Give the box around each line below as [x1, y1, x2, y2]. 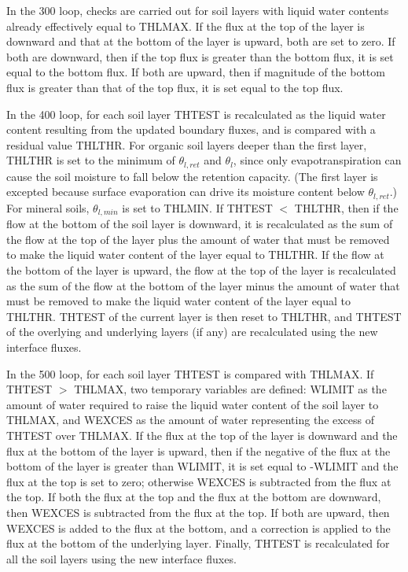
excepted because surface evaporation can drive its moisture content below [6, 183, 365, 200]
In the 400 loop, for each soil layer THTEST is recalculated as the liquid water [6, 105, 386, 122]
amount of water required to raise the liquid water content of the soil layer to [6, 396, 379, 412]
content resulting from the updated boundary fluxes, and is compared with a [6, 121, 376, 138]
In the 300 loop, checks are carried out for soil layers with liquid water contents [6, 2, 389, 18]
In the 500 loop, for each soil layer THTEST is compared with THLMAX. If [6, 365, 374, 382]
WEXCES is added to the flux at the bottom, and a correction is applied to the [6, 519, 391, 536]
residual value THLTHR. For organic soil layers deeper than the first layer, [6, 136, 367, 153]
